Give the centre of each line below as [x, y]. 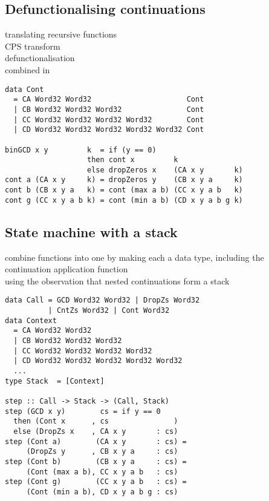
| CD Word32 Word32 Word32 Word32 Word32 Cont [109, 130]
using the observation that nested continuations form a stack [117, 280]
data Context [31, 320]
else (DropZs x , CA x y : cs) [96, 431]
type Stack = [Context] [55, 381]
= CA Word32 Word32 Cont [109, 100]
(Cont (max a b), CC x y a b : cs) [102, 472]
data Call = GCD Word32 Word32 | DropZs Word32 [102, 300]
